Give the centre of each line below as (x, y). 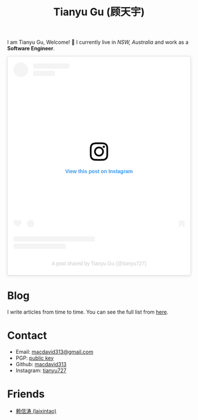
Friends (26, 394)
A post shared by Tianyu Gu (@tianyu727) (99, 263)
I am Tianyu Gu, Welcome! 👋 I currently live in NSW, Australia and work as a (98, 42)
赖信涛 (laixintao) (36, 411)
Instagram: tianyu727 (41, 370)
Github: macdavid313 (41, 364)
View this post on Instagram (99, 171)
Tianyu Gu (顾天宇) (99, 12)
